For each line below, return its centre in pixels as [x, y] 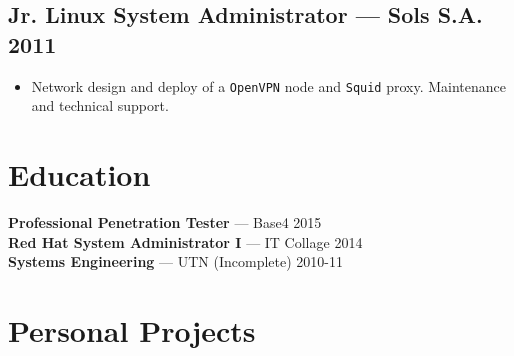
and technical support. [100, 105]
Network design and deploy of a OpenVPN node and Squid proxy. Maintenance [269, 85]
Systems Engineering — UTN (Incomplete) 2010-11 [176, 261]
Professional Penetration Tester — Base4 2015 [165, 221]
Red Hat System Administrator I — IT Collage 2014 [185, 241]
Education [79, 174]
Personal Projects [132, 329]
